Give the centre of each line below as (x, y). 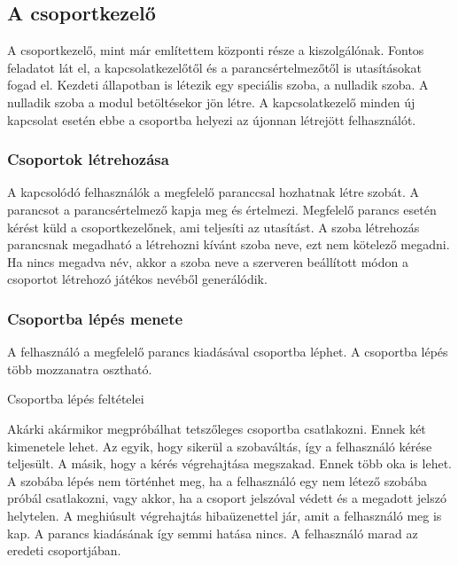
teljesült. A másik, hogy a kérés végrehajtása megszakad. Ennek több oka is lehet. (229, 463)
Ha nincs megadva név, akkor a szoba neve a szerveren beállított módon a (208, 261)
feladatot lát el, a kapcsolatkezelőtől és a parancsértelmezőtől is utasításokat (214, 67)
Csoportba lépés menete (95, 318)
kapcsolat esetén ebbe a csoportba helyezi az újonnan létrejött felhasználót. (212, 119)
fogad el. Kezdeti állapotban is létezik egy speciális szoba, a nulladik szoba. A (218, 85)
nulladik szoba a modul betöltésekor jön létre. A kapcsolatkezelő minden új (211, 102)
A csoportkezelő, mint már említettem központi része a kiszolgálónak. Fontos (216, 50)
